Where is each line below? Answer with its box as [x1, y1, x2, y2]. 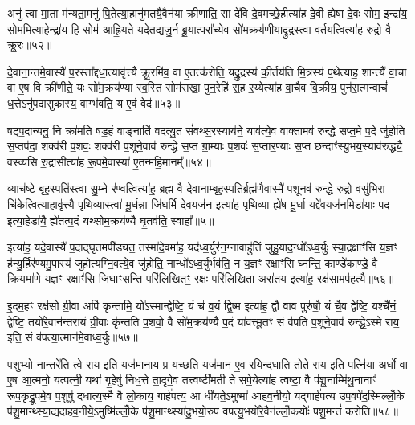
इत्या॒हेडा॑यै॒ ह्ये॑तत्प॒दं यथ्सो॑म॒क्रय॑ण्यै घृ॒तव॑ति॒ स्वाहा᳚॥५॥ [7, 211, 214, 228]
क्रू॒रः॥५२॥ [7, 36, 52, 53]
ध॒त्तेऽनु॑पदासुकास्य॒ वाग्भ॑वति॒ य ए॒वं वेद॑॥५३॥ [7, 94, 181, 111]
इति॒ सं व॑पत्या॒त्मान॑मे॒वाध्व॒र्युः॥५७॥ [7, 329, 138, 345]
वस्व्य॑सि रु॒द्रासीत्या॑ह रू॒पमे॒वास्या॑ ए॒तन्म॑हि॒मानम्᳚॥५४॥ [7, 153, 211, 170]
